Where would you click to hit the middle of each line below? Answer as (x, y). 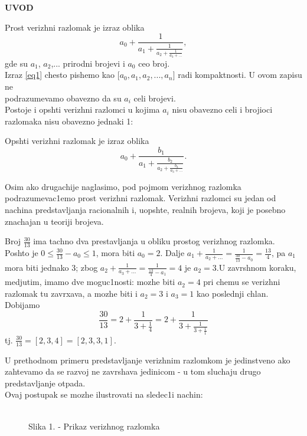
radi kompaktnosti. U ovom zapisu (240, 75)
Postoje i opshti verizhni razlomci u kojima (82, 109)
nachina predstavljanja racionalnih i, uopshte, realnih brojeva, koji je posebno (145, 209)
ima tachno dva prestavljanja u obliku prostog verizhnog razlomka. (154, 241)
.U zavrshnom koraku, (256, 267)
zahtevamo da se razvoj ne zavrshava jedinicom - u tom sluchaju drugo (133, 371)
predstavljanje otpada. (45, 383)
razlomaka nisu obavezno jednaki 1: (69, 121)
